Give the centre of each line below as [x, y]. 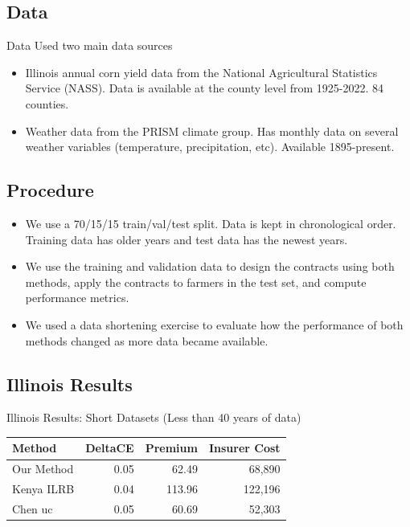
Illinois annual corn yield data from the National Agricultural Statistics [201, 72]
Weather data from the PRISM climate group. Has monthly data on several [212, 131]
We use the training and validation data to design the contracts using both [210, 266]
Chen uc [33, 508]
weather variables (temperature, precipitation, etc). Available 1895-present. [210, 147]
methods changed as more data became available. [147, 340]
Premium [171, 448]
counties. [47, 103]
